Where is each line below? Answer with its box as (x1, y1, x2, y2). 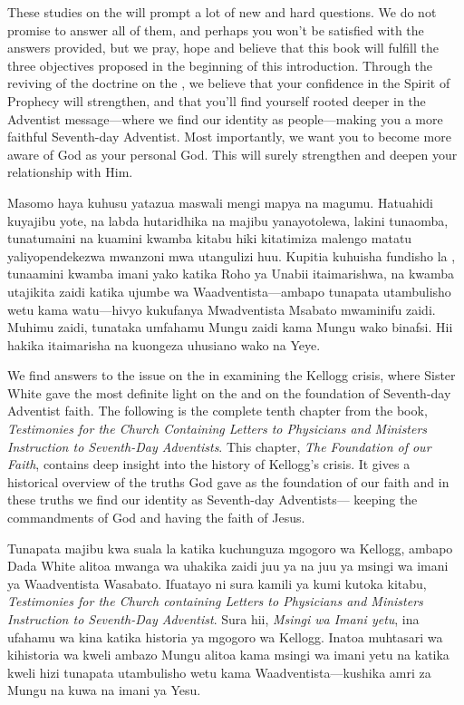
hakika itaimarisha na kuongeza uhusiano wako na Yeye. (7, 335, 321, 354)
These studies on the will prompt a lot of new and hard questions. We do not (7, 3, 437, 21)
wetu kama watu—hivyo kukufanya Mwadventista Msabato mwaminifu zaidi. (7, 299, 436, 318)
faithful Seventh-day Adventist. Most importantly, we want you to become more (7, 127, 451, 146)
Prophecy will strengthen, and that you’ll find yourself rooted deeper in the (7, 91, 426, 110)
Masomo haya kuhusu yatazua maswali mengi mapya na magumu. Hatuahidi (7, 192, 434, 211)
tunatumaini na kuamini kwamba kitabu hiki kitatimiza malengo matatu (7, 229, 412, 248)
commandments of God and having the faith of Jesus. (7, 508, 305, 527)
